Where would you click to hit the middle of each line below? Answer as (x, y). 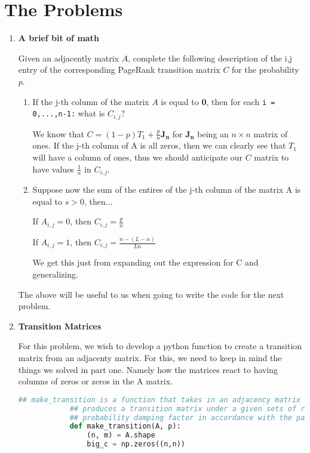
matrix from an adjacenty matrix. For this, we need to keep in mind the (150, 358)
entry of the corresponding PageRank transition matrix (119, 70)
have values (53, 169)
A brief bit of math (59, 38)
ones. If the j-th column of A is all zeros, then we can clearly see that (159, 145)
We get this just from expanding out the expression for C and (145, 262)
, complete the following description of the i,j (210, 58)
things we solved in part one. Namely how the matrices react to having (148, 369)
